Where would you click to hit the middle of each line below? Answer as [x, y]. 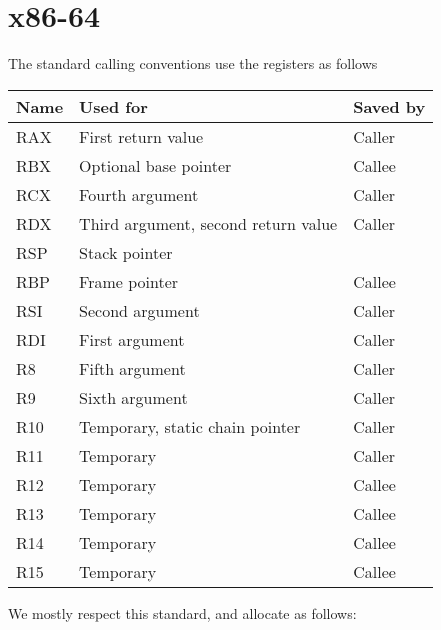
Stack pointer [126, 252]
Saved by [389, 106]
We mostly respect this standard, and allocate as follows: [182, 612]
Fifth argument [132, 368]
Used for [113, 106]
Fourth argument [139, 194]
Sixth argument [133, 397]
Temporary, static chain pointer [190, 426]
